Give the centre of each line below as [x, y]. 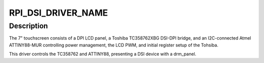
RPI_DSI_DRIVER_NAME [58, 13]
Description [29, 26]
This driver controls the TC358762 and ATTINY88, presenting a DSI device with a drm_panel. [103, 54]
